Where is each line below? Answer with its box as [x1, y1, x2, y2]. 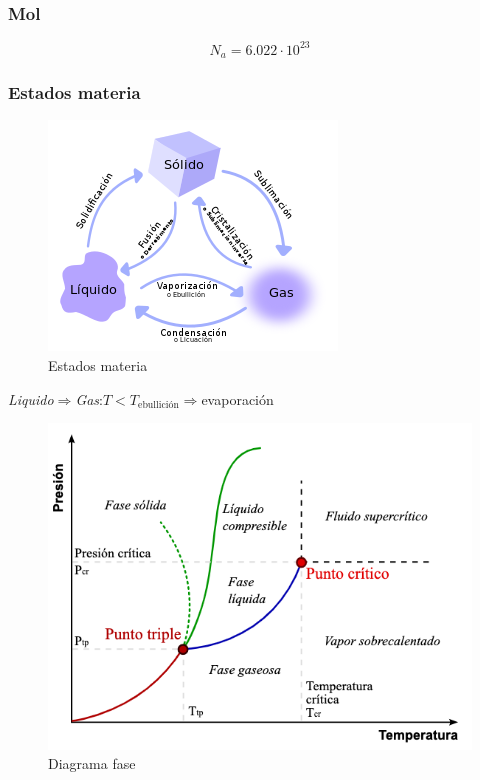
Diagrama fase [48, 753, 136, 774]
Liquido [8, 388, 54, 409]
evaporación [201, 388, 274, 409]
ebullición [138, 400, 179, 411]
